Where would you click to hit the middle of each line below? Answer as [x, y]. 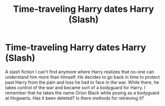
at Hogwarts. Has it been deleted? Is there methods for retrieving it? [75, 98]
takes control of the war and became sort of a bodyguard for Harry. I [75, 87]
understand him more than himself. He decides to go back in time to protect [82, 77]
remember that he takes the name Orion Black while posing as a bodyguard [82, 93]
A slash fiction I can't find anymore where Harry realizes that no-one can [80, 72]
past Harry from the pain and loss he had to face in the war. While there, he [82, 82]
